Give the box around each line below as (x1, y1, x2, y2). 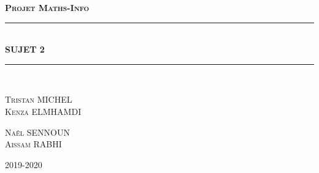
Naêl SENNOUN (5, 125, 70, 138)
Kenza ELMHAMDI (5, 105, 82, 117)
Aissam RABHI (5, 138, 62, 150)
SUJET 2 (5, 43, 45, 56)
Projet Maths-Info (5, 1, 90, 13)
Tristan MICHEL (5, 93, 72, 106)
